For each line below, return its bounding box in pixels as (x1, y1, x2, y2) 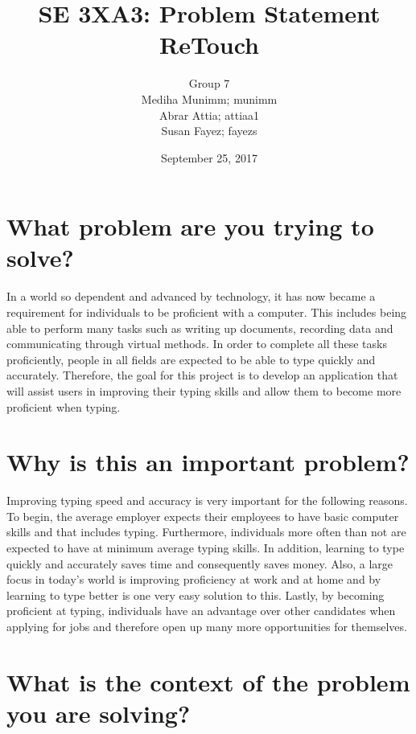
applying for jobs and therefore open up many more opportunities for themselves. (6, 618, 407, 635)
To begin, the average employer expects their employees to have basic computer (6, 507, 399, 524)
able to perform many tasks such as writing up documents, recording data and (6, 319, 393, 336)
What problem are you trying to (6, 210, 374, 243)
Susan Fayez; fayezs (161, 122, 257, 139)
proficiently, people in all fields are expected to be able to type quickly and (6, 351, 376, 367)
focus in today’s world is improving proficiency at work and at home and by (6, 571, 381, 588)
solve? (6, 241, 74, 274)
